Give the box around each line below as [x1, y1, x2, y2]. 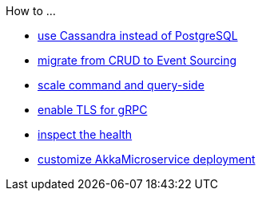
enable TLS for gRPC [38, 103, 148, 116]
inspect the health [38, 128, 133, 141]
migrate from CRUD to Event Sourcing [38, 53, 237, 67]
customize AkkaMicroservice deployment [38, 152, 256, 166]
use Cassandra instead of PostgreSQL [38, 29, 238, 42]
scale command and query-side [38, 78, 204, 92]
